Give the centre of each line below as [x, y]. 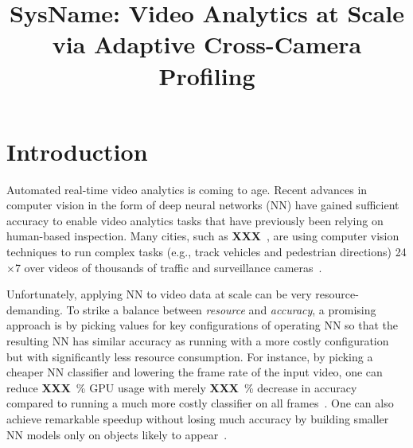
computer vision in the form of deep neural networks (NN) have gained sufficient [203, 205]
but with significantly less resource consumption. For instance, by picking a [190, 356]
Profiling [207, 75]
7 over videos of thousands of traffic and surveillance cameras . [168, 267]
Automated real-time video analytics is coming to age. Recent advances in [187, 189]
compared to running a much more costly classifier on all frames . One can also [200, 403]
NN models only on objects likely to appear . [117, 434]
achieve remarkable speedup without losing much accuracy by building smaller [198, 419]
